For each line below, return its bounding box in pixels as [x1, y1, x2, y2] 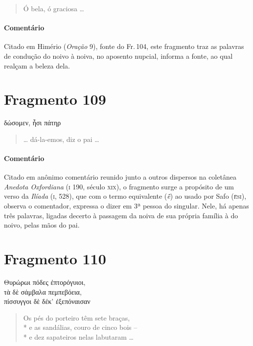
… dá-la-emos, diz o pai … [23, 134, 99, 144]
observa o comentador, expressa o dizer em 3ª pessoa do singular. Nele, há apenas [4, 201, 249, 211]
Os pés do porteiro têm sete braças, [23, 312, 130, 323]
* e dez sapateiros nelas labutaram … [23, 331, 134, 342]
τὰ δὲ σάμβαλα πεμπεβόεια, [4, 286, 82, 297]
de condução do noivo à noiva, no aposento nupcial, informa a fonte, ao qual [4, 50, 233, 61]
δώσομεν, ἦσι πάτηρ [4, 117, 61, 128]
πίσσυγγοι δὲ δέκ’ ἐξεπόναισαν [4, 296, 91, 306]
